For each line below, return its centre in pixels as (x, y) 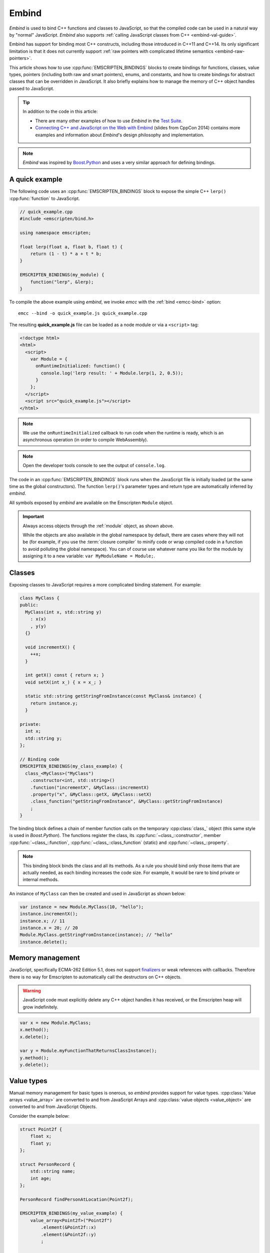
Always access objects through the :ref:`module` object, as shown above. (98, 526)
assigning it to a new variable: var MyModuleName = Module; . (89, 556)
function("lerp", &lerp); (62, 282)
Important (33, 517)
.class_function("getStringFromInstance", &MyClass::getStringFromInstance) (126, 801)
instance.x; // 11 (42, 921)
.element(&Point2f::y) (69, 1234)
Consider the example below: (39, 1116)
